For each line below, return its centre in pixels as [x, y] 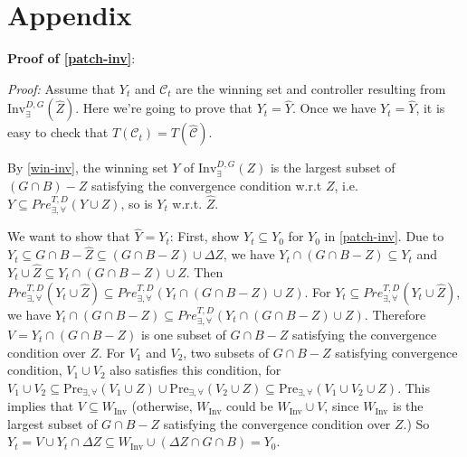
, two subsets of [226, 352]
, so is [137, 203]
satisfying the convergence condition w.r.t [207, 185]
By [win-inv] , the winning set [88, 168]
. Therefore [395, 314]
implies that [41, 406]
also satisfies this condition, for [195, 370]
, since [342, 406]
